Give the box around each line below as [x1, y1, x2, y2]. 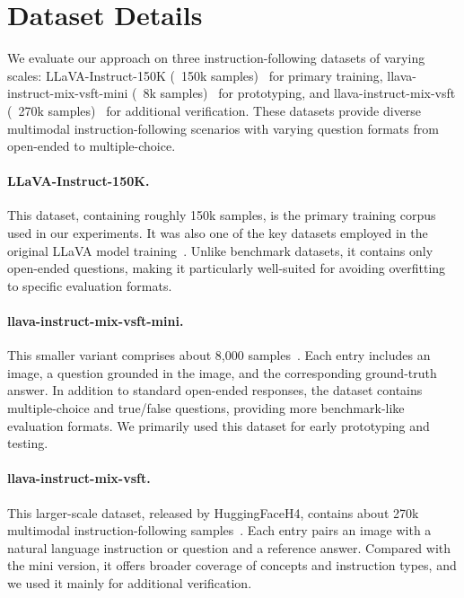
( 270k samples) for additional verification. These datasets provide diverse [7, 101, 422, 119]
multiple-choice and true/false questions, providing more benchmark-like [7, 399, 405, 418]
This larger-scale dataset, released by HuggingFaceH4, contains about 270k [7, 503, 419, 522]
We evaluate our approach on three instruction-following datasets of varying [7, 48, 425, 67]
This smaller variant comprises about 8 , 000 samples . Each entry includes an [7, 346, 431, 365]
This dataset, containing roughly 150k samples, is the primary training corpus [7, 206, 436, 224]
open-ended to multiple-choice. [7, 136, 176, 155]
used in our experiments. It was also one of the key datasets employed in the [7, 224, 428, 242]
